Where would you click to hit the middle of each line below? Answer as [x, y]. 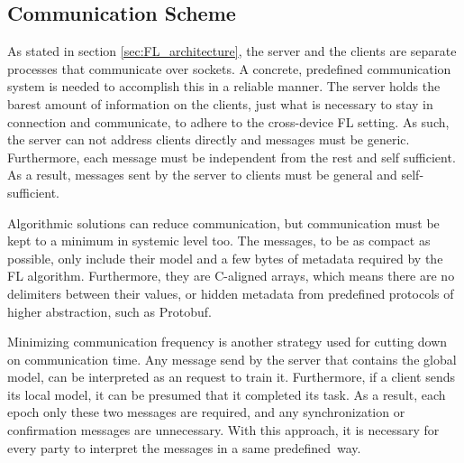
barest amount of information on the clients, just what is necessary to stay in [220, 103]
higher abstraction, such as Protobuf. [109, 311]
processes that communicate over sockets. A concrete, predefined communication [229, 68]
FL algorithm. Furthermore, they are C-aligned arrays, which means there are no [231, 276]
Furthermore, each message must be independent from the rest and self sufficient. [232, 157]
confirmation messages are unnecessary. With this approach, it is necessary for [223, 430]
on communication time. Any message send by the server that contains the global [232, 359]
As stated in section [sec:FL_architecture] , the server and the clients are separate [232, 51]
